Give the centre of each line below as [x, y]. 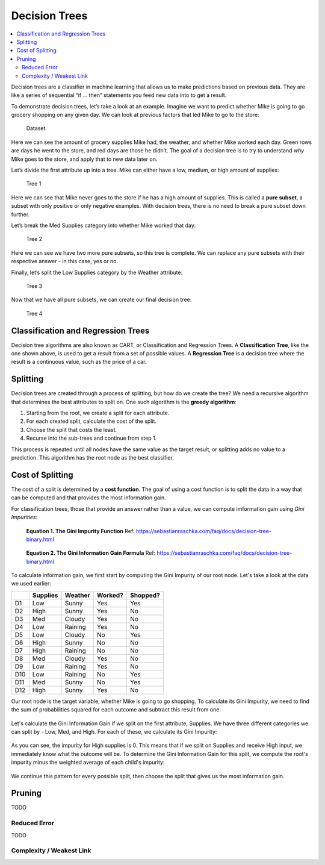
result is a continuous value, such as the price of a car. [79, 362]
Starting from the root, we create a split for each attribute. [98, 413]
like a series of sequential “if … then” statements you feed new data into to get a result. [119, 95]
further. [20, 214]
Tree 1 [34, 184]
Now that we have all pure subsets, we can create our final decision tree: [101, 300]
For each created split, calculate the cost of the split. [91, 421]
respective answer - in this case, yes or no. [65, 261]
